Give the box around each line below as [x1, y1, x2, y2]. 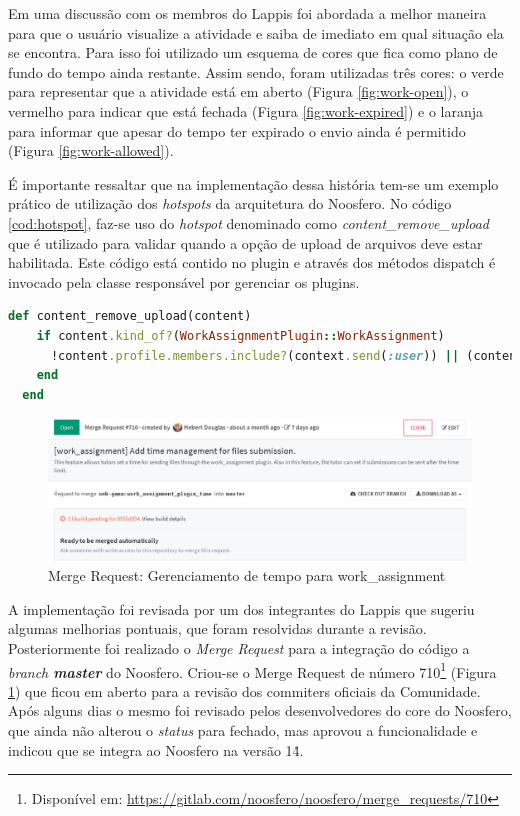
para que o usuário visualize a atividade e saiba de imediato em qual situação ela [8, 22, 504, 43]
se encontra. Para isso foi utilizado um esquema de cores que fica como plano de [8, 42, 498, 63]
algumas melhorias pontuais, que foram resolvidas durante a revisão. [8, 618, 427, 639]
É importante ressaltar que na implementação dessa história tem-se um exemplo [8, 173, 499, 194]
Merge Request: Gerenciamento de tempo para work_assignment [48, 565, 446, 586]
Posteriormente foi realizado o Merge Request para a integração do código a [8, 637, 470, 658]
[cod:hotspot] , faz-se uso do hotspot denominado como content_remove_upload [8, 212, 489, 233]
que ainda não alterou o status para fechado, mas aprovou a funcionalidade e [8, 719, 478, 740]
